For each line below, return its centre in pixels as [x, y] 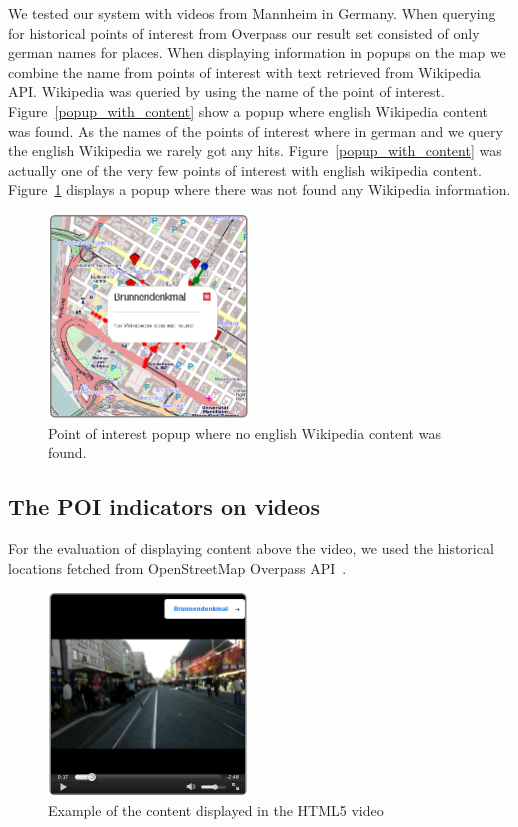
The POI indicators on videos [164, 506]
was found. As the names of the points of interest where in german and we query [255, 130]
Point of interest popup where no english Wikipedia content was [244, 432]
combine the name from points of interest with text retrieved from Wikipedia [244, 71]
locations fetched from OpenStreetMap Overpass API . [177, 567]
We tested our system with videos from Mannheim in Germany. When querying [252, 13]
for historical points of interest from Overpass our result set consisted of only [244, 32]
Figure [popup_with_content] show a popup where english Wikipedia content [248, 110]
